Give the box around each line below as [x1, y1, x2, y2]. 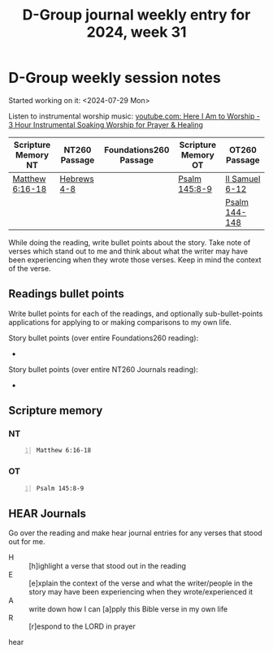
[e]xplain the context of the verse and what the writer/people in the [28, 578, 253, 588]
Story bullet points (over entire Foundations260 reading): [8, 333, 199, 343]
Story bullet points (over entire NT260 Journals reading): [8, 364, 199, 374]
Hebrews [59, 173, 95, 184]
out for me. [8, 537, 46, 547]
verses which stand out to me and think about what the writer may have [8, 246, 249, 256]
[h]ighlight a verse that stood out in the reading [28, 561, 187, 571]
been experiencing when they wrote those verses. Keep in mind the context [8, 254, 262, 265]
